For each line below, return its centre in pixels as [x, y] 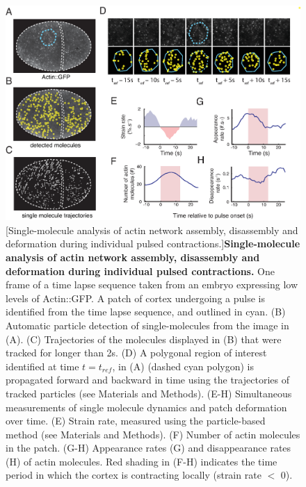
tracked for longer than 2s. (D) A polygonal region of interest [136, 353]
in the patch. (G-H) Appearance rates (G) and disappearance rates [148, 448]
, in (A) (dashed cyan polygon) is [183, 366]
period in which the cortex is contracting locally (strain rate [134, 475]
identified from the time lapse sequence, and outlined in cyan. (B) [146, 312]
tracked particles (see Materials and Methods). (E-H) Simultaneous [149, 393]
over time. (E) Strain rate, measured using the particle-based [136, 421]
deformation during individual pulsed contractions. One [140, 271]
